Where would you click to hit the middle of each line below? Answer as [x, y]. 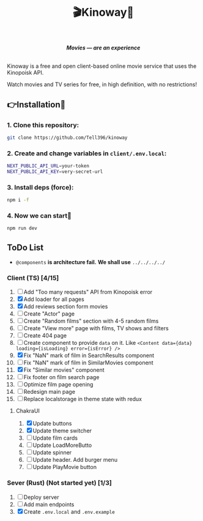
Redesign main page [50, 392]
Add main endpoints [49, 504]
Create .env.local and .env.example [69, 511]
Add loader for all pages [54, 299]
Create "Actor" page [49, 314]
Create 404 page [45, 336]
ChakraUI [28, 411]
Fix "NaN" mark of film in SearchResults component [89, 355]
